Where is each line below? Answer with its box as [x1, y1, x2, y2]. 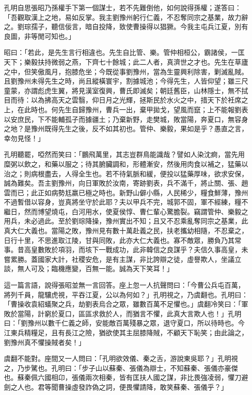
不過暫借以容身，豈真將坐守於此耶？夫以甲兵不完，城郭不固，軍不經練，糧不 [4, 197, 248, 207]
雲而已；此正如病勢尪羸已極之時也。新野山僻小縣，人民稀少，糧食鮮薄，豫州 [4, 187, 248, 197]
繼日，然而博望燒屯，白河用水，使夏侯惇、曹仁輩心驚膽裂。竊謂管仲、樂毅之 [4, 206, 248, 216]
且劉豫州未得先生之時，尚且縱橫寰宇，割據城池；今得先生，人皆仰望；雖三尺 [4, 76, 248, 86]
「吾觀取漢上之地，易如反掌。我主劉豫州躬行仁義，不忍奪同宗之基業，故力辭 [4, 12, 248, 22]
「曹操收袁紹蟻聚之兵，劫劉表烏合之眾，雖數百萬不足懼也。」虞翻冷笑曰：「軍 [4, 299, 248, 309]
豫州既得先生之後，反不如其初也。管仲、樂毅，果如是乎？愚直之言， [31, 123, 248, 134]
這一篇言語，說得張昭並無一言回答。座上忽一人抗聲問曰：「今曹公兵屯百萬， [4, 280, 245, 290]
